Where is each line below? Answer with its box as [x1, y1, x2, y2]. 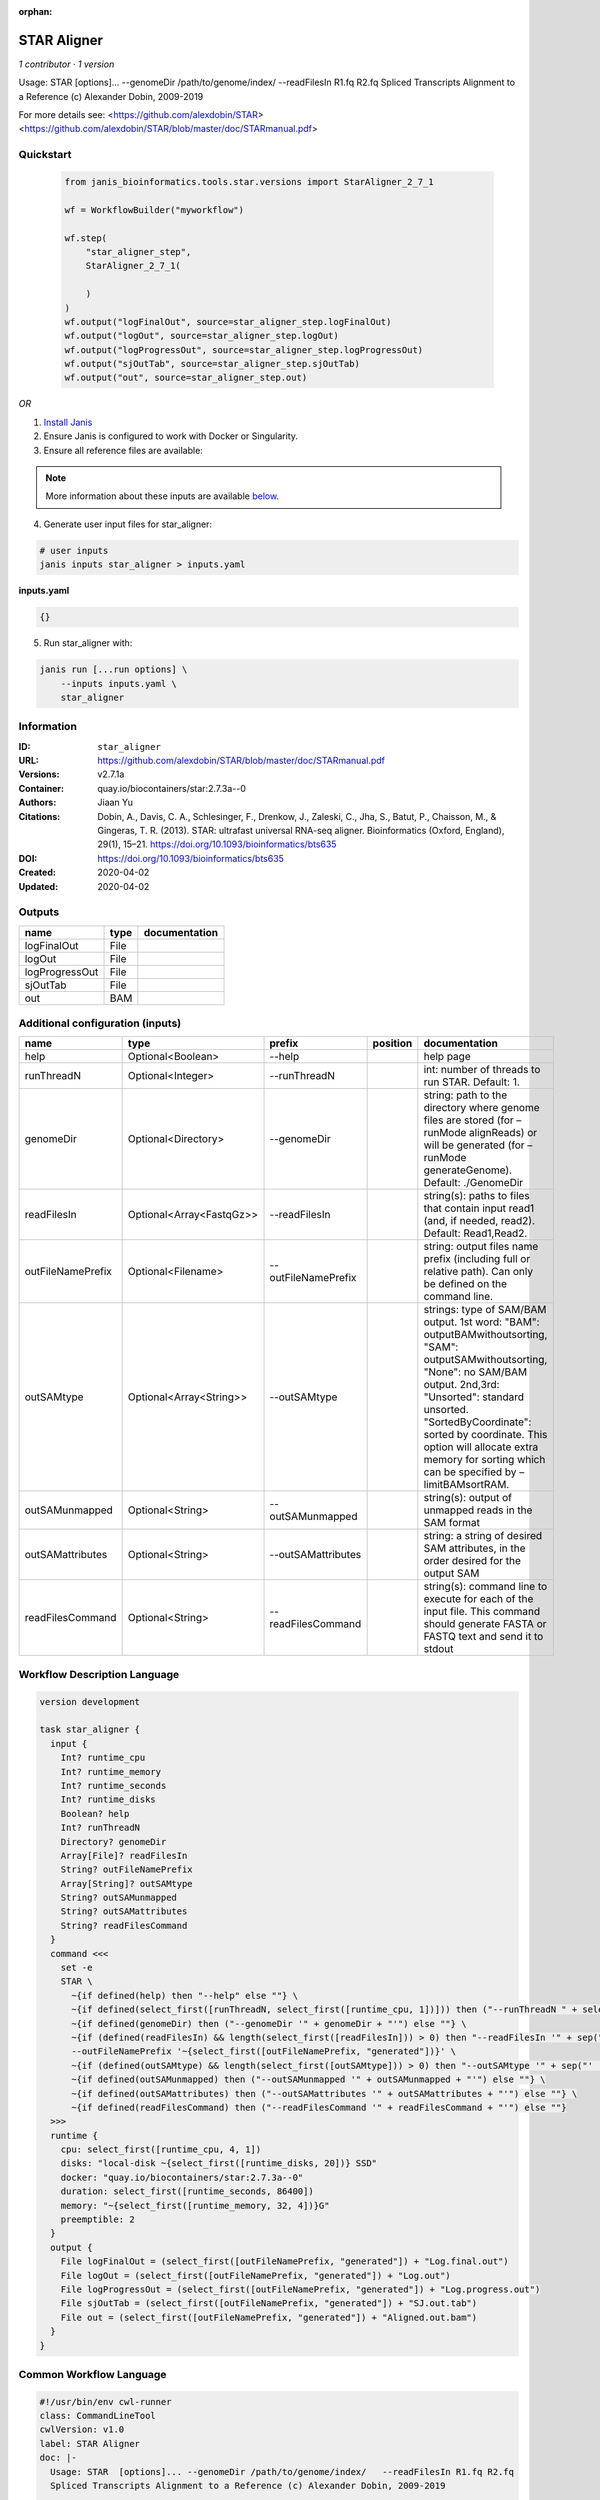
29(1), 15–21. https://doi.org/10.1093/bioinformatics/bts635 [97, 838, 337, 850]
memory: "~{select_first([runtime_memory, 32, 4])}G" [60, 2200, 330, 2211]
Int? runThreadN [60, 1822, 140, 1834]
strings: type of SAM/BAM [423, 1303, 547, 1317]
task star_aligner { [39, 1724, 140, 1735]
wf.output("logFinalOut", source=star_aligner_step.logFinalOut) [64, 316, 392, 327]
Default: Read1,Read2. [423, 1226, 528, 1240]
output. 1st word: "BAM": [423, 1315, 540, 1329]
